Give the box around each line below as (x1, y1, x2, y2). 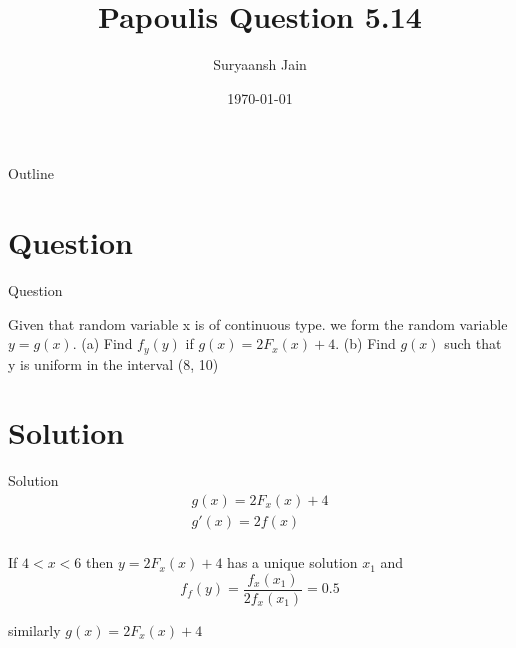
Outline (8, 163, 54, 184)
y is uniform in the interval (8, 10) (8, 353, 219, 374)
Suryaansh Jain (213, 54, 307, 75)
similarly (8, 619, 61, 640)
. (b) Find (335, 333, 396, 354)
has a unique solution (227, 552, 358, 573)
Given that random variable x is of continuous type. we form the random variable (8, 313, 508, 334)
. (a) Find (72, 333, 133, 354)
